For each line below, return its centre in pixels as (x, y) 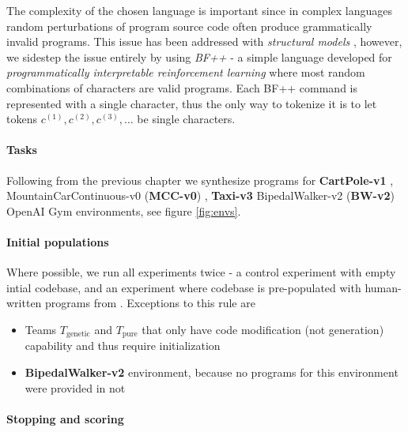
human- (383, 287)
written (24, 303)
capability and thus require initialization (123, 346)
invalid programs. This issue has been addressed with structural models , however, (204, 41)
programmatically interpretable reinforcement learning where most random (186, 72)
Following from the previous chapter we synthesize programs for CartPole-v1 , (200, 180)
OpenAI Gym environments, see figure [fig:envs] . (124, 210)
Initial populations (58, 241)
